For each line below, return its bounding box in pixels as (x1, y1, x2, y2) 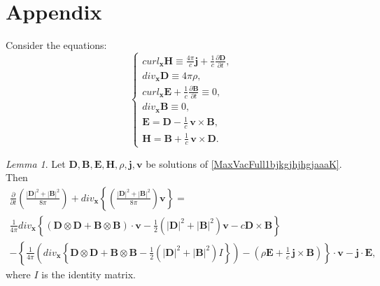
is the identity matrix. (41, 266, 136, 281)
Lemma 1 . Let (6, 156, 66, 171)
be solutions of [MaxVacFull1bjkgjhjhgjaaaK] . (146, 156, 342, 171)
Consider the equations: (6, 38, 107, 52)
